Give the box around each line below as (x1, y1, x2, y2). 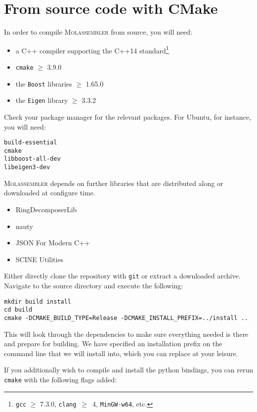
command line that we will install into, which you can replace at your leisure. (4, 348, 238, 358)
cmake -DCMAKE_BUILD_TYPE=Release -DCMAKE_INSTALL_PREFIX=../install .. (4, 314, 248, 321)
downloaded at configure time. (4, 187, 95, 198)
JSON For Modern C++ (15, 237, 90, 248)
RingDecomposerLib (15, 204, 77, 214)
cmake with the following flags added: (4, 374, 117, 384)
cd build (4, 306, 33, 314)
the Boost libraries (15, 78, 72, 89)
